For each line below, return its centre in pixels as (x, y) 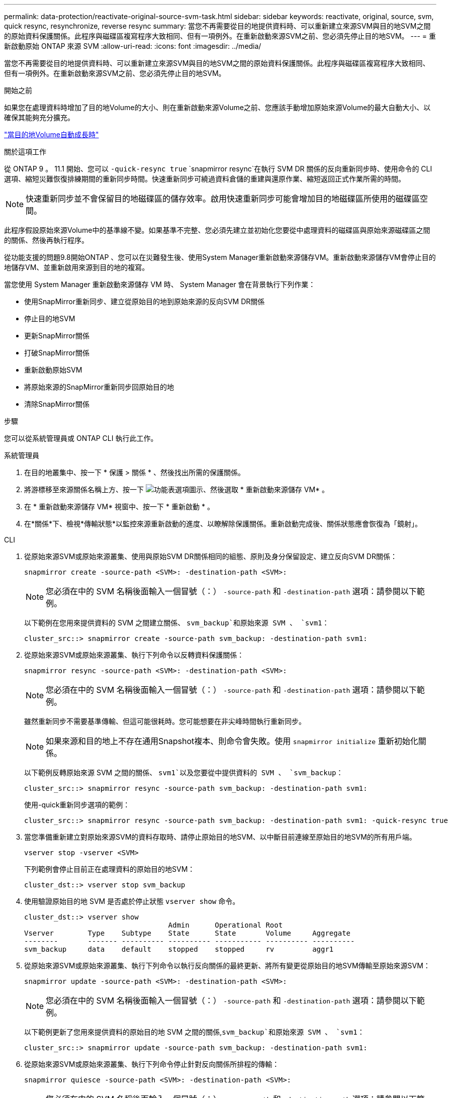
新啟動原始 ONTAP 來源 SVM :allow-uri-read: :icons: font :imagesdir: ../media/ (133, 46)
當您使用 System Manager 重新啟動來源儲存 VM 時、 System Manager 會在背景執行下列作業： (160, 284)
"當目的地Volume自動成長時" (52, 134)
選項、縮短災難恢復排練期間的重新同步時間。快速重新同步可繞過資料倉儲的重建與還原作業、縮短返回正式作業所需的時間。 (205, 179)
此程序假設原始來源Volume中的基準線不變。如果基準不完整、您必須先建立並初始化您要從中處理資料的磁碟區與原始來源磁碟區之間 (217, 230)
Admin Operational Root (225, 925)
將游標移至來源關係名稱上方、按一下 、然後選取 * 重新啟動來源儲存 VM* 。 (177, 489)
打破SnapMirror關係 (57, 353)
